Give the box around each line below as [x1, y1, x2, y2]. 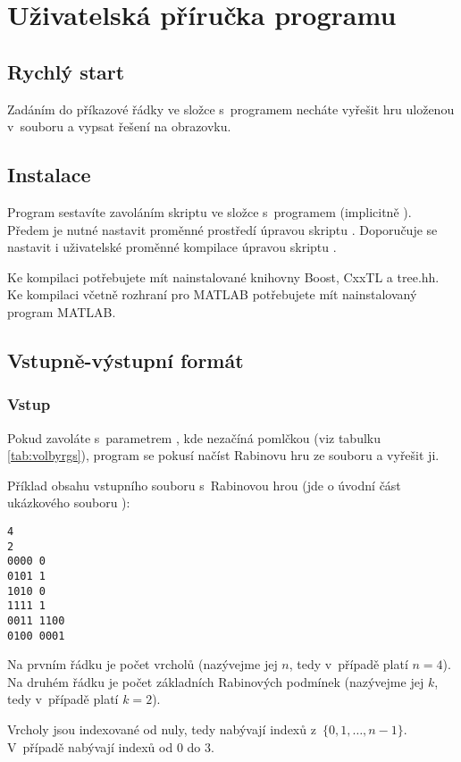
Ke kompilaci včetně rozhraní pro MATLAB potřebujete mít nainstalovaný [7, 285, 417, 304]
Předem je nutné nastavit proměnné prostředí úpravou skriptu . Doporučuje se [7, 220, 438, 239]
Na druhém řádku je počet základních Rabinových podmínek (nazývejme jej [7, 672, 424, 691]
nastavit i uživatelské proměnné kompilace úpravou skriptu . [7, 238, 337, 256]
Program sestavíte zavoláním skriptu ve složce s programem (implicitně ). [7, 202, 412, 221]
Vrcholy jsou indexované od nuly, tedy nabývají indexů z [7, 719, 316, 738]
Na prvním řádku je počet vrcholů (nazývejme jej [7, 655, 278, 674]
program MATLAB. [7, 302, 116, 321]
